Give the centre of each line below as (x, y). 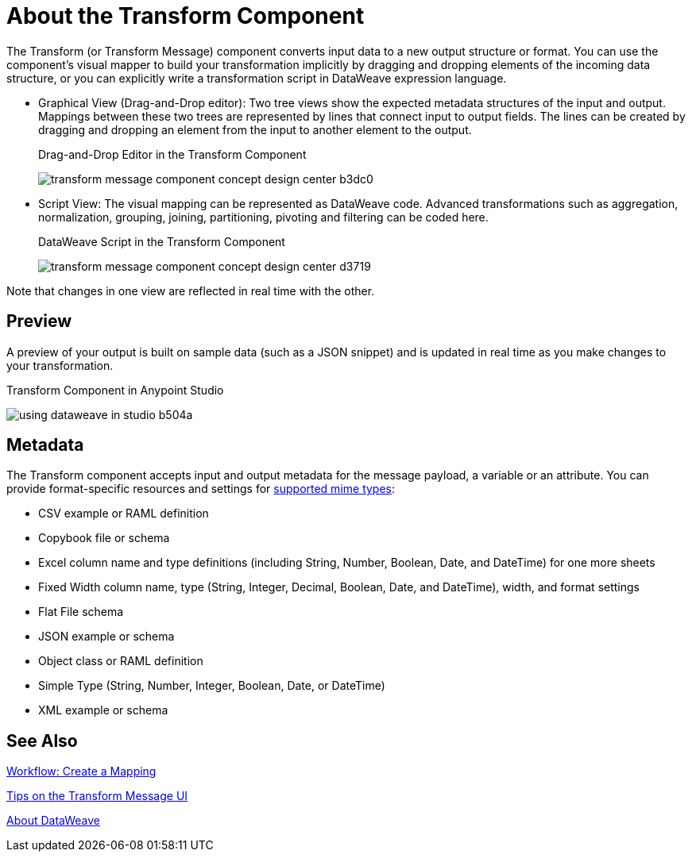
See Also (42, 741)
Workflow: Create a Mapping (81, 771)
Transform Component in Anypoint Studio (115, 390)
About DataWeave (53, 821)
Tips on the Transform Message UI (97, 796)
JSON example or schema (106, 637)
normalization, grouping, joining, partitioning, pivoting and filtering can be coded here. (263, 217)
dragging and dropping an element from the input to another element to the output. (255, 129)
